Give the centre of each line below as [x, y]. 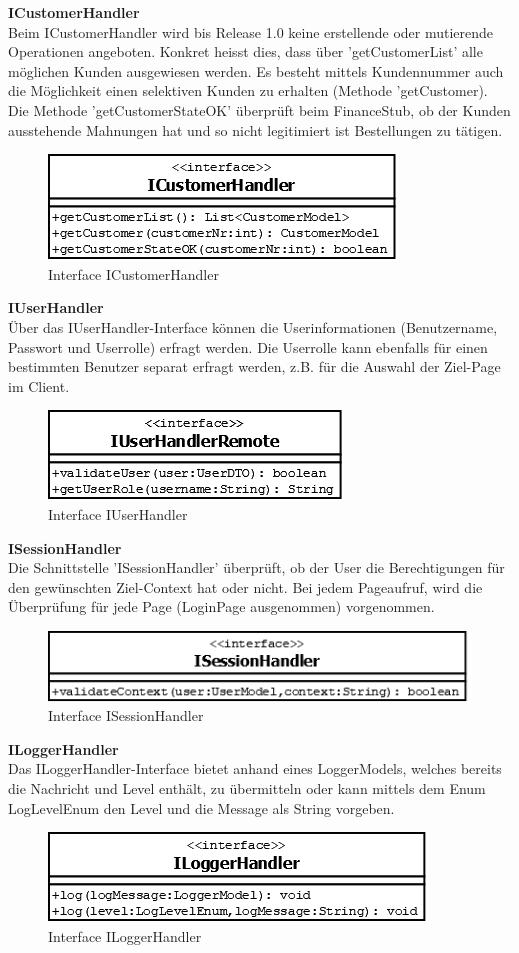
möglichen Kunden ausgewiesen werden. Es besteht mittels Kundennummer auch [256, 70]
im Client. [39, 385]
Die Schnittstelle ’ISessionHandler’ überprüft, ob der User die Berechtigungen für [256, 567]
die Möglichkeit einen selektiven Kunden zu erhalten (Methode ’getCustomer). [248, 90]
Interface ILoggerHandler [125, 935]
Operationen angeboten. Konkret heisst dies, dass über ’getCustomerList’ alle [245, 51]
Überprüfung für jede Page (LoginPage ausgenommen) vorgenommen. [221, 606]
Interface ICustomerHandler [133, 273]
